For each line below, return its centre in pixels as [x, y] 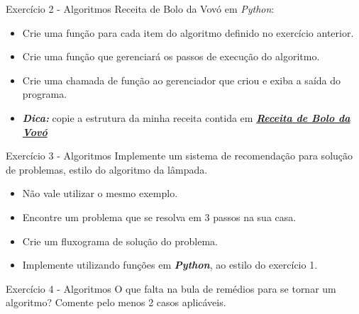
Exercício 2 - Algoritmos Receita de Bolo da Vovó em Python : [140, 9]
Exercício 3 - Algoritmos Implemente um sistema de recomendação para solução [179, 156]
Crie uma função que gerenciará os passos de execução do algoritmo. [171, 56]
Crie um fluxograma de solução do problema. [120, 241]
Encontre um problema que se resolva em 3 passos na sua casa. [159, 217]
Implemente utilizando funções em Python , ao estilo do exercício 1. [170, 265]
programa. [45, 94]
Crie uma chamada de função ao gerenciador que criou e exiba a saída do [182, 80]
